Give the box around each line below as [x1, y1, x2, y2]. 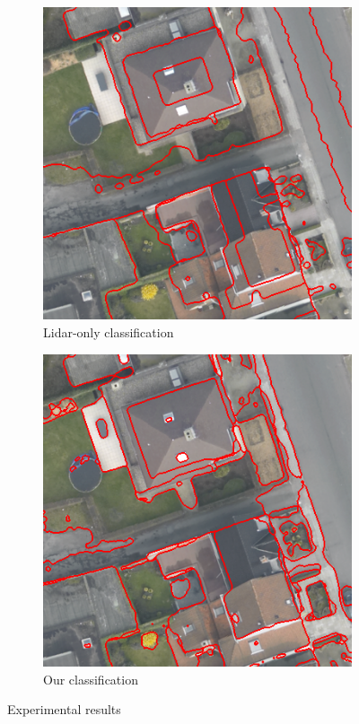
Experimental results [7, 700, 121, 719]
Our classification [43, 669, 138, 688]
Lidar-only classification [43, 322, 174, 341]
